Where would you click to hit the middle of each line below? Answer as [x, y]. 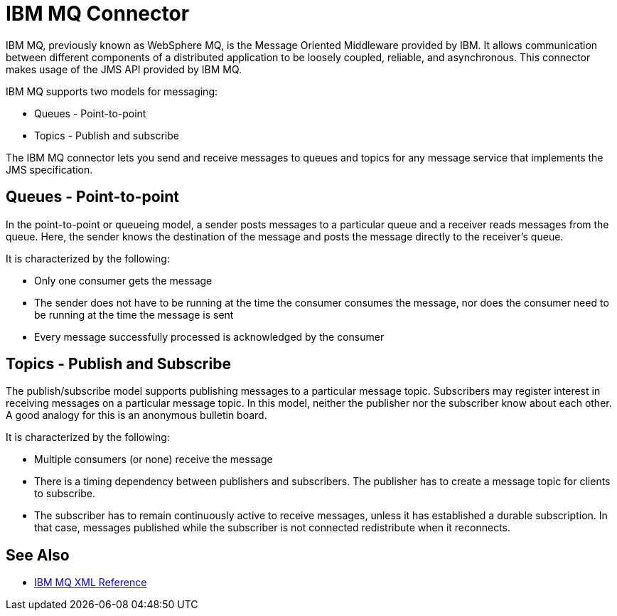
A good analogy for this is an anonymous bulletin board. [136, 415]
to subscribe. [65, 494]
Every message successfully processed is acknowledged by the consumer [209, 336]
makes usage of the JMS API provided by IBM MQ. [124, 69]
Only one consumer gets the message [123, 280]
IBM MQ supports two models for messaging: [112, 91]
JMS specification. [49, 169]
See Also [38, 555]
